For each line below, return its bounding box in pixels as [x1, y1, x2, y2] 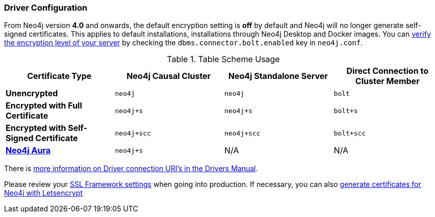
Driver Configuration [4, 3, 88, 13]
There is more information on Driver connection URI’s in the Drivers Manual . [4, 164, 258, 173]
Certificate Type [27, 71, 92, 82]
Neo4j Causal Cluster [126, 71, 211, 82]
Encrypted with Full [6, 100, 82, 111]
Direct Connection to [346, 66, 428, 76]
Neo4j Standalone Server [228, 71, 328, 82]
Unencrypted [6, 88, 58, 99]
